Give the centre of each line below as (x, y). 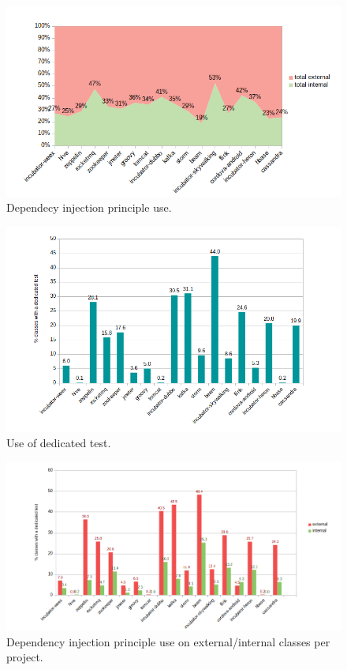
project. (25, 657)
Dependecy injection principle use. (89, 207)
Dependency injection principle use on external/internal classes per (168, 641)
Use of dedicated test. (59, 442)
